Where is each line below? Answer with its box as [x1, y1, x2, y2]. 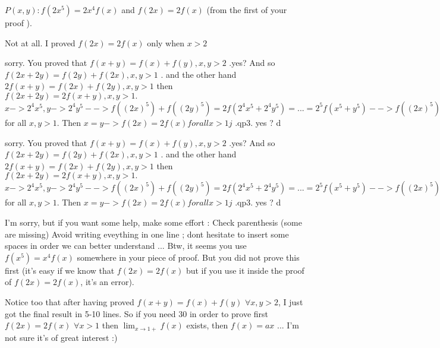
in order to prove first [189, 307, 268, 319]
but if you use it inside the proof [186, 264, 304, 276]
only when [147, 36, 184, 49]
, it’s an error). [80, 276, 134, 288]
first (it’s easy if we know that [5, 264, 115, 276]
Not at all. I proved [5, 36, 76, 49]
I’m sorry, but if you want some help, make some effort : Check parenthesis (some [5, 216, 302, 228]
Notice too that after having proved [5, 295, 134, 308]
